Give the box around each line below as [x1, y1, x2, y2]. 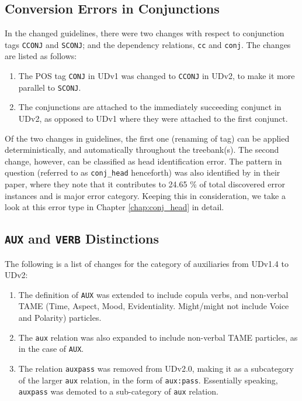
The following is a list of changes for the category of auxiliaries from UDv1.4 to [5, 257, 289, 269]
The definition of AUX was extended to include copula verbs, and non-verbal [18, 288, 289, 300]
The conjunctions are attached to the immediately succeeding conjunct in [18, 101, 282, 113]
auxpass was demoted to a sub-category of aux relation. [18, 385, 218, 397]
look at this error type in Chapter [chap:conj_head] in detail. [5, 201, 224, 213]
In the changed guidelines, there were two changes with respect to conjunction [5, 27, 284, 39]
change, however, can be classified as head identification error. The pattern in [5, 155, 282, 167]
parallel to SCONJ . [18, 81, 81, 93]
